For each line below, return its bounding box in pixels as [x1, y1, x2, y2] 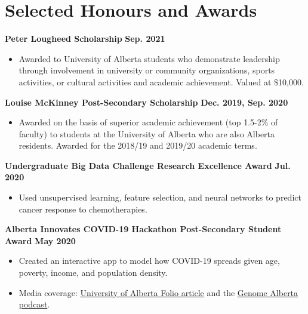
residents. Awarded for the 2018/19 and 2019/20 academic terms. [19, 139, 257, 152]
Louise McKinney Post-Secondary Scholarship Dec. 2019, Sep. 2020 [5, 96, 288, 108]
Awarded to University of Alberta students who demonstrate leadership [19, 52, 280, 64]
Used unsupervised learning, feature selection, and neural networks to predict [19, 191, 301, 204]
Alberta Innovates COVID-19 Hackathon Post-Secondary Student [5, 223, 282, 235]
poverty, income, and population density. [19, 266, 168, 279]
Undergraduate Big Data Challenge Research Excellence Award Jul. [5, 159, 291, 171]
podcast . [19, 298, 50, 310]
